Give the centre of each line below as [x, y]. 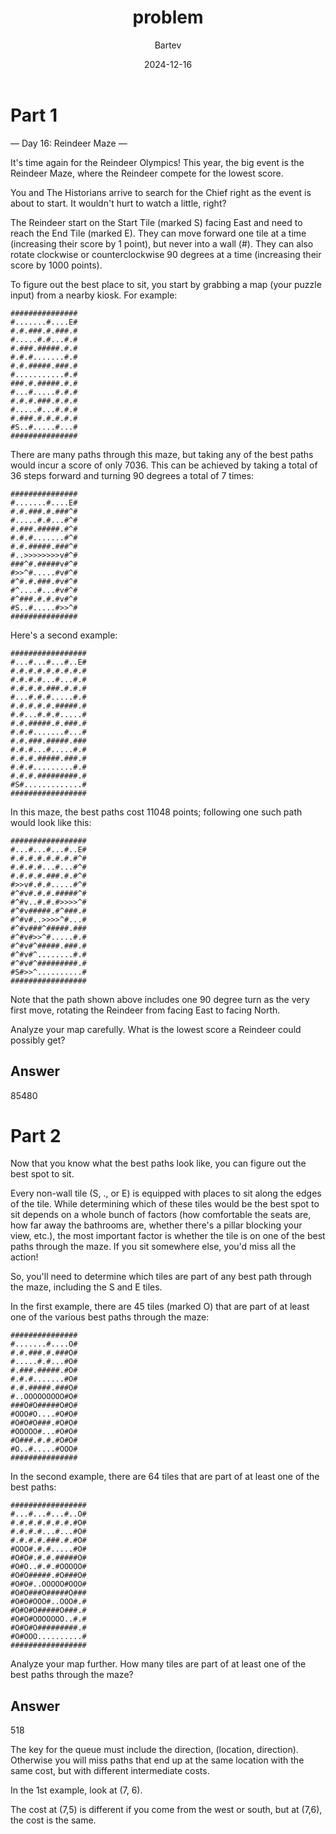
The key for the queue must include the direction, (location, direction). [154, 1750]
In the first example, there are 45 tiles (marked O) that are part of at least [160, 1307]
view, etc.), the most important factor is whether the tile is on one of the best [168, 1236]
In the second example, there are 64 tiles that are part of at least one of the [165, 1477]
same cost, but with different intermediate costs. [110, 1771]
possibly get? [38, 1040]
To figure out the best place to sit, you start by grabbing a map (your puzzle [166, 284]
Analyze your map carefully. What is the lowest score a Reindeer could [156, 1029]
